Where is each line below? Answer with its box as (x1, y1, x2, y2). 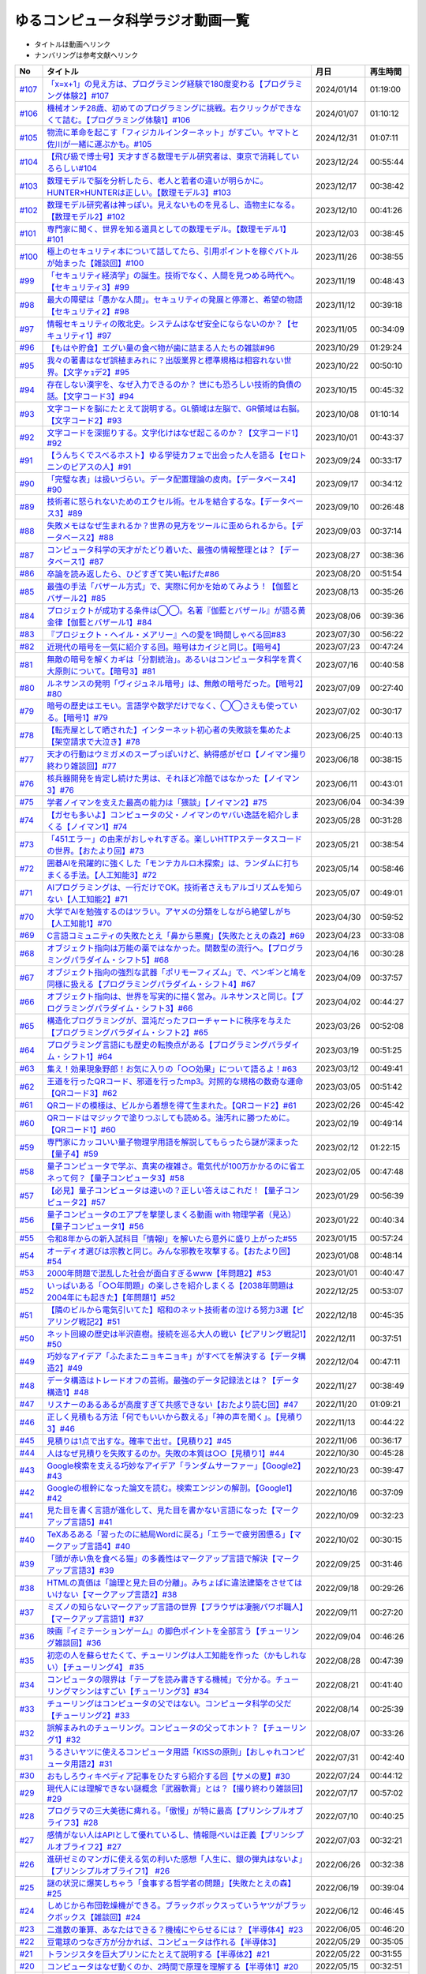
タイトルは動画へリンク (34, 39, 110, 49)
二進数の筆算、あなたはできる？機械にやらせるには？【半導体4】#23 (47, 1924, 304, 1935)
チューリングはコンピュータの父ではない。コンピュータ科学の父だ (47, 1698, 292, 1709)
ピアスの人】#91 (70, 462, 132, 473)
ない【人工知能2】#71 (47, 894, 128, 905)
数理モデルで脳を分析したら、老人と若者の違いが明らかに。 (47, 175, 268, 186)
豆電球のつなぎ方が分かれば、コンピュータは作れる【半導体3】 (47, 1937, 282, 1948)
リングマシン (47, 1686, 95, 1697)
